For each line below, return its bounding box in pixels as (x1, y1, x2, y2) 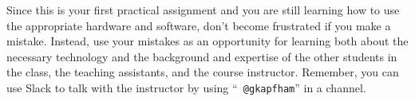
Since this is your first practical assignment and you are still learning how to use (6, 2, 400, 17)
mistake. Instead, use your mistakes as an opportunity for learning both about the (6, 33, 409, 49)
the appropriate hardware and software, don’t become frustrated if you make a (6, 17, 391, 33)
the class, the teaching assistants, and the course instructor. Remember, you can (6, 64, 399, 80)
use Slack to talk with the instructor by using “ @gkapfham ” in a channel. (6, 79, 366, 95)
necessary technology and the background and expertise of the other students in (6, 48, 397, 64)
